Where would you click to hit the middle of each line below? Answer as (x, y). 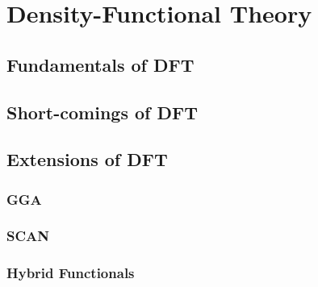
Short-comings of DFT (103, 112)
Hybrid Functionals (71, 273)
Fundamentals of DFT (100, 64)
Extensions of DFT (87, 159)
